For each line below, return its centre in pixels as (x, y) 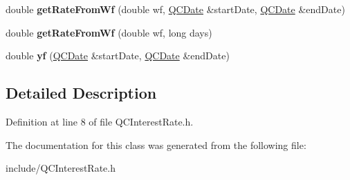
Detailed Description (81, 93)
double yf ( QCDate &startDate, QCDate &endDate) (118, 56)
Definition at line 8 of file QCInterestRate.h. (100, 121)
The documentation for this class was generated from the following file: (156, 144)
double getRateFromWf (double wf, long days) (109, 32)
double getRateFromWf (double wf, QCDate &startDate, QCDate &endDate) (175, 9)
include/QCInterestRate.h (61, 168)
